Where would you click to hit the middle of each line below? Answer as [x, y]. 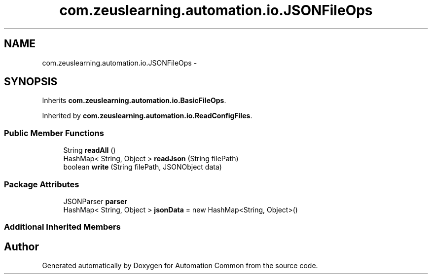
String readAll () [90, 150]
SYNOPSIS [31, 82]
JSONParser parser [95, 201]
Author [21, 246]
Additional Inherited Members [62, 227]
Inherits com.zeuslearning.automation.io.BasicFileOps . [134, 101]
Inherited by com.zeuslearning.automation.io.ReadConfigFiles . [147, 116]
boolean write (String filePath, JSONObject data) [143, 167]
